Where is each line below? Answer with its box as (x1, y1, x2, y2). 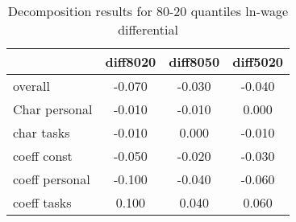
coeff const (13, 146, 73, 165)
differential (118, 20, 178, 39)
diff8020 (105, 52, 156, 71)
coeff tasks (13, 193, 72, 212)
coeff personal (13, 170, 90, 188)
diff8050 (169, 52, 220, 71)
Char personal (13, 100, 93, 118)
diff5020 (232, 52, 284, 71)
